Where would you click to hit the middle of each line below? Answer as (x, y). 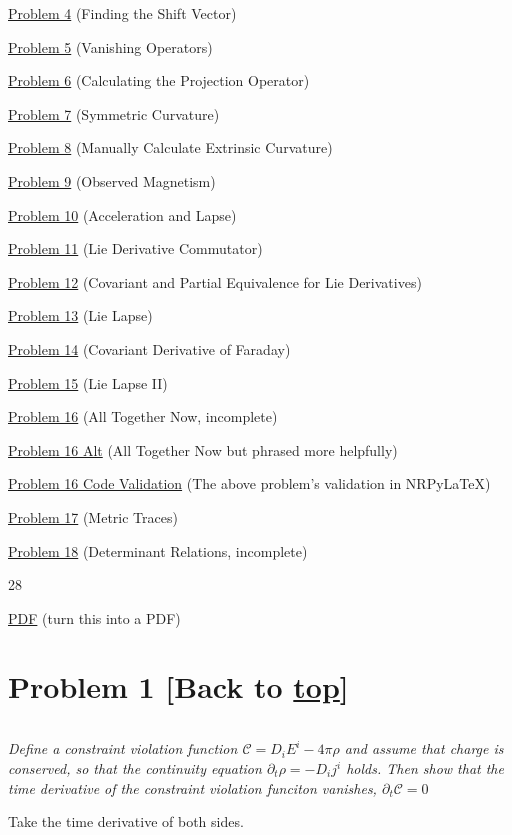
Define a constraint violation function (123, 748)
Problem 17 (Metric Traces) (93, 516)
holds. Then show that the (425, 768)
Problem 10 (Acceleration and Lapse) (122, 214)
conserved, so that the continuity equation (135, 768)
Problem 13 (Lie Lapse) (80, 315)
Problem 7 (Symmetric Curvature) (114, 113)
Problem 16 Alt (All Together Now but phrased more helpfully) (203, 449)
